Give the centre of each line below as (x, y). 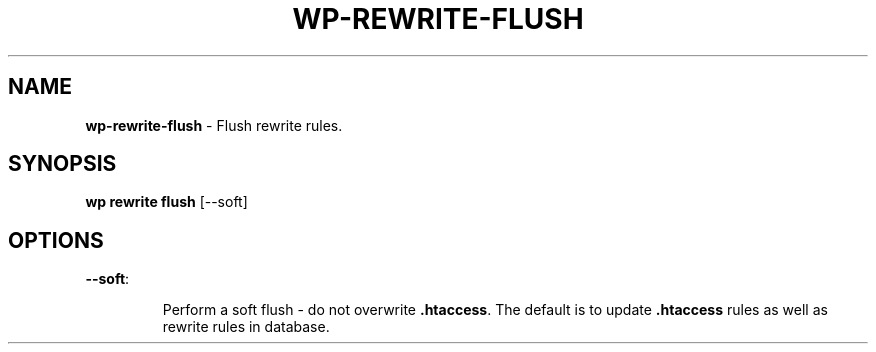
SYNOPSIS (62, 164)
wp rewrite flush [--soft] (166, 202)
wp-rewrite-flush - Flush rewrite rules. (214, 125)
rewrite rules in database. (246, 327)
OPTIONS (56, 240)
